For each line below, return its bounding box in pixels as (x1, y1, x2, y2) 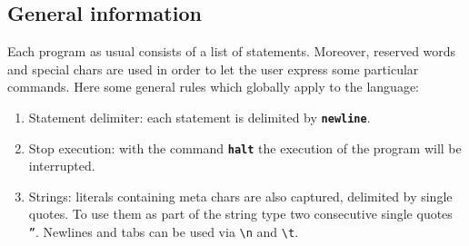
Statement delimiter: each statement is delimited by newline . (28, 107, 371, 126)
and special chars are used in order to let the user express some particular (7, 59, 419, 78)
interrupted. (28, 156, 95, 175)
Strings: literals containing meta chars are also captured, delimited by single (28, 186, 453, 205)
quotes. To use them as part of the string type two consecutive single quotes (28, 204, 453, 223)
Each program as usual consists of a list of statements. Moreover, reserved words (7, 42, 456, 61)
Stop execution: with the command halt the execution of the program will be (28, 138, 462, 157)
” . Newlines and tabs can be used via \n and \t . (28, 222, 299, 241)
